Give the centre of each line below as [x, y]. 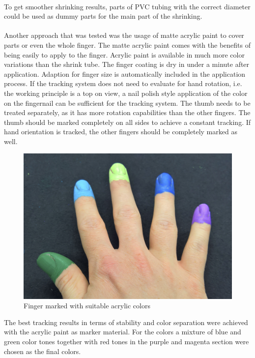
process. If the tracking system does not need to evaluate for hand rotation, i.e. [123, 83]
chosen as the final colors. [42, 351]
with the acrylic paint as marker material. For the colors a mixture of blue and [123, 332]
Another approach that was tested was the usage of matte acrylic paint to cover [124, 35]
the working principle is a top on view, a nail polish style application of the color [126, 93]
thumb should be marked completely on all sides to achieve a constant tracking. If [127, 122]
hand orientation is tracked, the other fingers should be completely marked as [121, 132]
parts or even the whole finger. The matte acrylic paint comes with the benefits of [127, 45]
